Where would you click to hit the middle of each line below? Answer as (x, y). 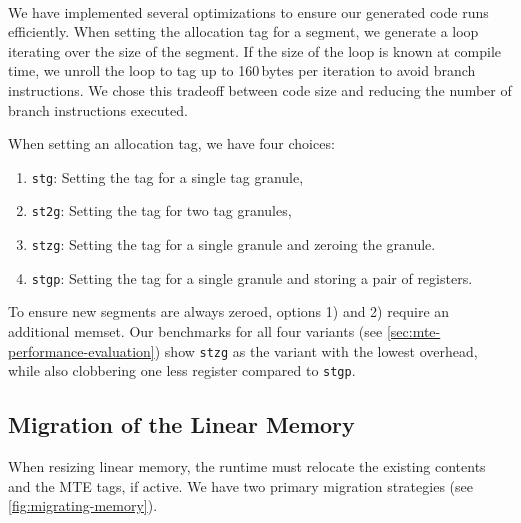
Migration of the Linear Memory (181, 424)
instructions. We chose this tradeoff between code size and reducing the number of (260, 89)
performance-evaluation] (81, 350)
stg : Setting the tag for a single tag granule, (167, 176)
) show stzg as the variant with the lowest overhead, (316, 350)
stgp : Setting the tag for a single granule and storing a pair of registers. (252, 277)
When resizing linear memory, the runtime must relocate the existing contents (247, 466)
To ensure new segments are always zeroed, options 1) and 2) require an (229, 311)
